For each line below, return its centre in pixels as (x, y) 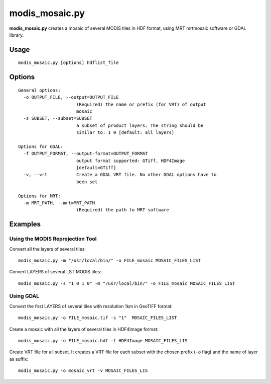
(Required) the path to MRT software (122, 210)
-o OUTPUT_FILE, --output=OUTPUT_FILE (71, 97)
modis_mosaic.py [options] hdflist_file (69, 63)
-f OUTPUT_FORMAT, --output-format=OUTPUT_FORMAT (86, 154)
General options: (39, 90)
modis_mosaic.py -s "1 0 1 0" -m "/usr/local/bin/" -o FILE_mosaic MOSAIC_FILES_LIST (127, 283)
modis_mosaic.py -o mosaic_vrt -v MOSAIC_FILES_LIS (83, 371)
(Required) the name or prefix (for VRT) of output (141, 104)
